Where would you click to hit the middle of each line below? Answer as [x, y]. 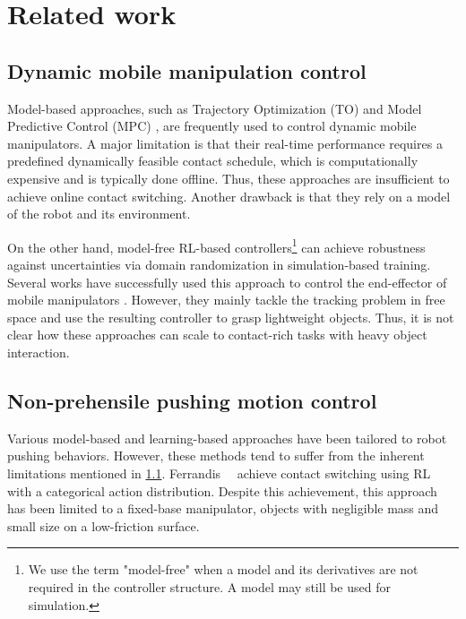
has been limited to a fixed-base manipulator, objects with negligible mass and [223, 508]
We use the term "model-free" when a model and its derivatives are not [223, 569]
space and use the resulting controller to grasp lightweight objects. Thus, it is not [231, 317]
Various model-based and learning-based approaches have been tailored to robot [227, 438]
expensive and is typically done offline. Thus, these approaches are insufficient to [229, 178]
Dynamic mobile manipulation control [187, 70]
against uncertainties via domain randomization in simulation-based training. [219, 264]
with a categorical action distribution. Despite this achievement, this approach [222, 490]
